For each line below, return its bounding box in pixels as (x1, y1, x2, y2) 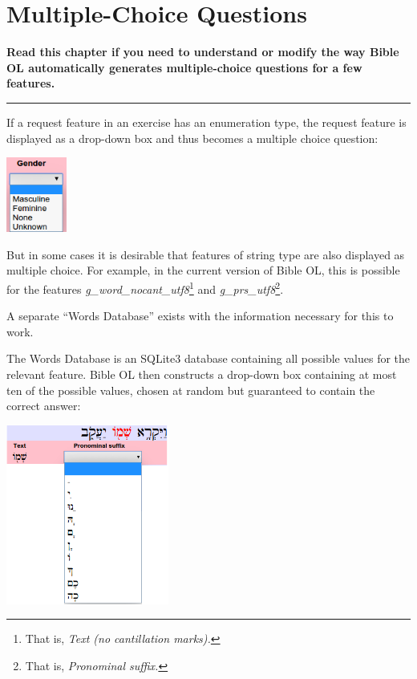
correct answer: (6, 397, 81, 414)
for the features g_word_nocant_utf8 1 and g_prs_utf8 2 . (6, 278, 284, 297)
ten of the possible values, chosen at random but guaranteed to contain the (6, 381, 375, 398)
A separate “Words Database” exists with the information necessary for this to (6, 307, 394, 324)
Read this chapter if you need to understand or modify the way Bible (6, 43, 399, 60)
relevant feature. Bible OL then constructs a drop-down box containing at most (6, 365, 397, 382)
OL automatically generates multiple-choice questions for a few (6, 59, 362, 75)
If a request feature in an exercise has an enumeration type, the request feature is (6, 113, 407, 130)
